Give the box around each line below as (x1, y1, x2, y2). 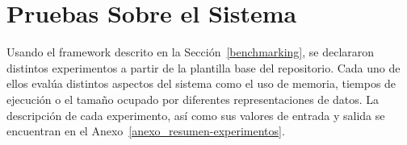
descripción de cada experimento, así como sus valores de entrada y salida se (6, 106, 385, 123)
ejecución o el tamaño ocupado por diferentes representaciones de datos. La (6, 90, 380, 107)
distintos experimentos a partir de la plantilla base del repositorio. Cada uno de (6, 59, 401, 76)
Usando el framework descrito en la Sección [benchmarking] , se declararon (6, 43, 375, 60)
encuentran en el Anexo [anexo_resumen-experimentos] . (6, 122, 285, 139)
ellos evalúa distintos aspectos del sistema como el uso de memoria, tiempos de (6, 75, 397, 92)
